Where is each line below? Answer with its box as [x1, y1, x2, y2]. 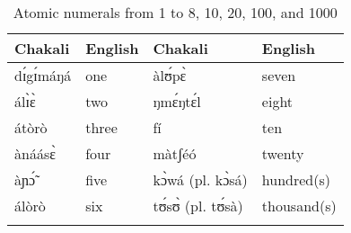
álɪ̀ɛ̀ [14, 91, 36, 112]
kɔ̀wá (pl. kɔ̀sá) [153, 169, 248, 190]
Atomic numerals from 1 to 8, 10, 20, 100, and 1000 [13, 2, 338, 22]
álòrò [14, 195, 46, 216]
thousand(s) [261, 195, 337, 216]
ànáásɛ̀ [14, 143, 56, 164]
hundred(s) [261, 169, 331, 190]
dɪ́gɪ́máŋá [14, 65, 72, 85]
